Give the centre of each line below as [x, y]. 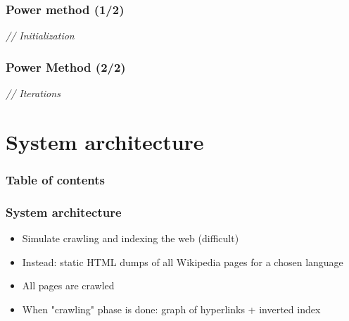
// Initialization [40, 36]
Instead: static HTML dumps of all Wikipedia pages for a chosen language [183, 262]
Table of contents [55, 179]
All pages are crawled [68, 285]
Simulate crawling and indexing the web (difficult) [131, 238]
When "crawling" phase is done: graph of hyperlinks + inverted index [171, 309]
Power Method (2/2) [66, 67]
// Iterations [33, 93]
